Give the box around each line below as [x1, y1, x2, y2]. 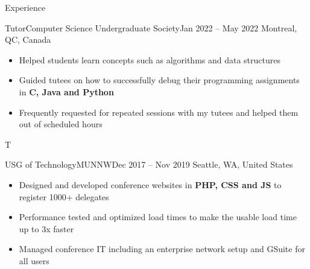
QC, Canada [5, 33, 51, 46]
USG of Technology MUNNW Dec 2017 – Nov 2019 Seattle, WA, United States [5, 158, 293, 171]
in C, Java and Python [19, 85, 114, 98]
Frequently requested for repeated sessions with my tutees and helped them [19, 106, 299, 118]
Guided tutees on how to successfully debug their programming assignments [19, 74, 300, 86]
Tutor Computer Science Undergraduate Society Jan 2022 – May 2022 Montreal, [5, 21, 297, 34]
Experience [5, 1, 46, 13]
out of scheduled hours [19, 118, 103, 130]
